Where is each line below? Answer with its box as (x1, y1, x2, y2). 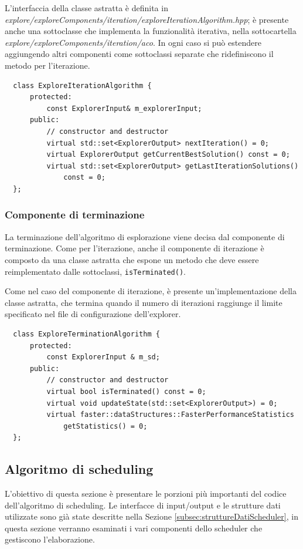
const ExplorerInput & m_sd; (46, 353, 160, 362)
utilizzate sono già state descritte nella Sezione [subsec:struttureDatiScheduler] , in (5, 510, 298, 523)
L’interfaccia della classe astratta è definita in (5, 2, 168, 14)
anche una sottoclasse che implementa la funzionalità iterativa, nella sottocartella (5, 25, 297, 37)
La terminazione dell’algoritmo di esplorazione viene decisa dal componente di (5, 230, 285, 242)
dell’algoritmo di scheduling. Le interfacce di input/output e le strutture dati (5, 499, 281, 511)
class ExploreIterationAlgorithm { (13, 81, 152, 90)
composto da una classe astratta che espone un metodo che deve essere (5, 253, 259, 265)
